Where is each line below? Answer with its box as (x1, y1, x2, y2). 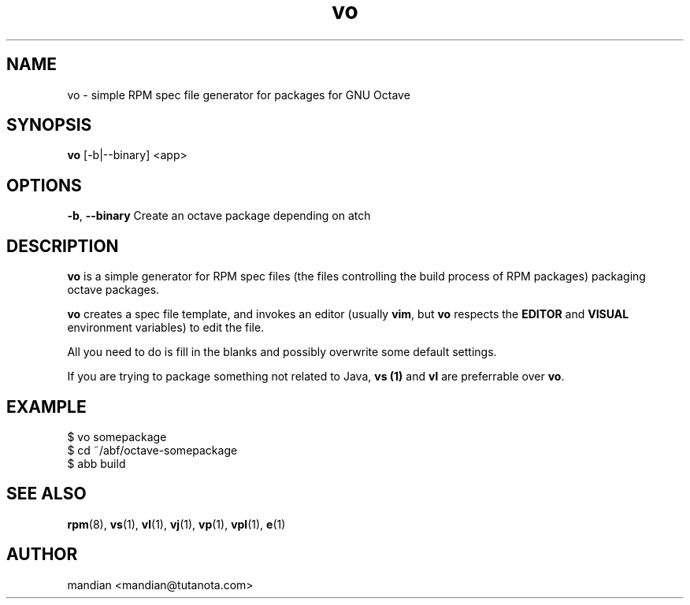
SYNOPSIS (6, 115, 92, 135)
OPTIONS (6, 175, 82, 195)
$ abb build (67, 456, 126, 470)
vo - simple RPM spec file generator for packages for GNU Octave (67, 87, 410, 102)
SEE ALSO (6, 484, 87, 504)
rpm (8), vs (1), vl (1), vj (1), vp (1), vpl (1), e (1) (67, 517, 286, 531)
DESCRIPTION (6, 236, 119, 256)
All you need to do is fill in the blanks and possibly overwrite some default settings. (67, 345, 497, 359)
